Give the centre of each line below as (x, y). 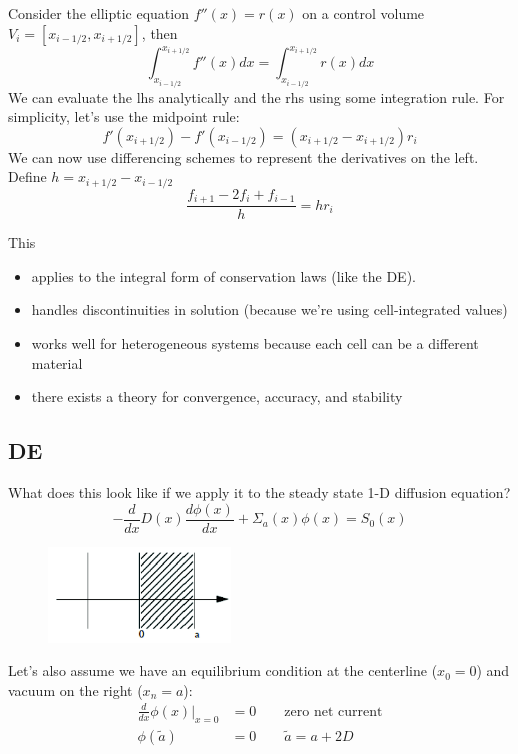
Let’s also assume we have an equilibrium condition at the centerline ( (223, 670)
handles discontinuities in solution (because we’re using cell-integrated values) (269, 309)
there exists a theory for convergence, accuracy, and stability (217, 396)
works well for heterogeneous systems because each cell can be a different (255, 343)
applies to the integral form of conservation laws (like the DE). (223, 275)
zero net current (333, 711)
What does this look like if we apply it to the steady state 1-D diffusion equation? (259, 492)
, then (159, 32)
